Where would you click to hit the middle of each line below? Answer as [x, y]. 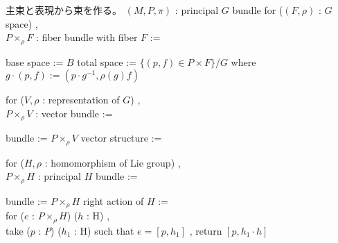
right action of [114, 200]
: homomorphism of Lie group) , [113, 162]
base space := [35, 61]
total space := [107, 61]
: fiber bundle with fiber [87, 37]
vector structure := [121, 138]
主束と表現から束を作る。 [64, 10]
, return [206, 230]
